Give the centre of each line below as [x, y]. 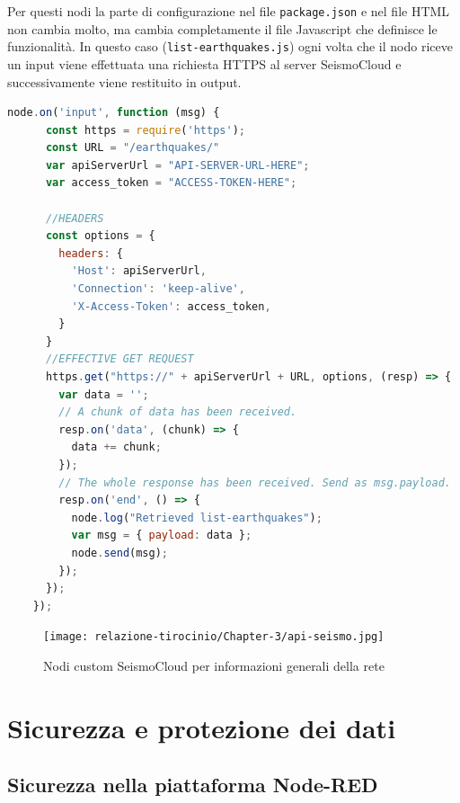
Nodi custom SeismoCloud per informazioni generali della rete [214, 665]
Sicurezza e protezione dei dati [202, 727]
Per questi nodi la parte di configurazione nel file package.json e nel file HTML [229, 11]
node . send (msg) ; [120, 553]
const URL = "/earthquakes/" [133, 148]
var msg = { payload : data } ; [162, 535]
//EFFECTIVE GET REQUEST [119, 359]
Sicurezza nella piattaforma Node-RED [193, 785]
